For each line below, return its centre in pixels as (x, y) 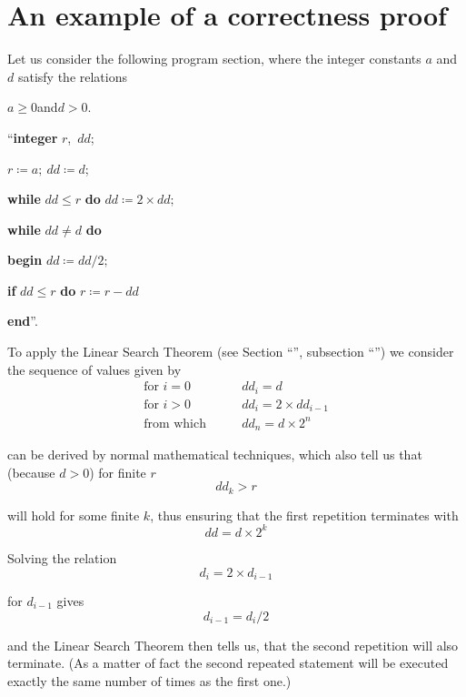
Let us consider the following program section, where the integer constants (214, 59)
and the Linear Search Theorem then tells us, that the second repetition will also (233, 645)
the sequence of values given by (94, 369)
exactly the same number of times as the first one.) (149, 680)
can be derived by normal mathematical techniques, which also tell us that (215, 455)
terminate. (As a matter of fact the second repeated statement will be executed (228, 663)
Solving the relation (62, 557)
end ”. (23, 321)
